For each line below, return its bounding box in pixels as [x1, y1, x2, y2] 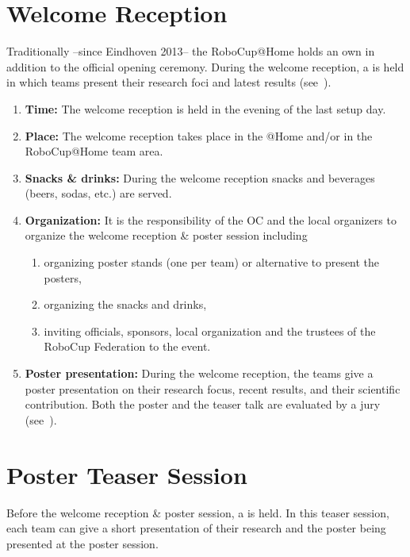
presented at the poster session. [6, 535, 159, 551]
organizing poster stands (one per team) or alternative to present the [44, 254, 380, 271]
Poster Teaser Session [6, 458, 247, 490]
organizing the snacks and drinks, [44, 296, 207, 313]
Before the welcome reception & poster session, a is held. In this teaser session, [6, 504, 389, 521]
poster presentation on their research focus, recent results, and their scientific [25, 380, 400, 397]
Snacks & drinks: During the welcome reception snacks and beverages [25, 169, 375, 186]
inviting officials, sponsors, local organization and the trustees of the [44, 322, 376, 339]
